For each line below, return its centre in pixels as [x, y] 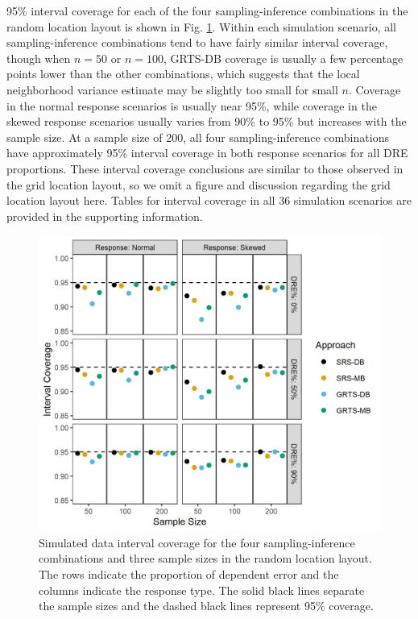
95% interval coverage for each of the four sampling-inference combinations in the [207, 10]
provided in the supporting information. [105, 216]
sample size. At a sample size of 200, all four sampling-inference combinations [198, 137]
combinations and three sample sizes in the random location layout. [205, 558]
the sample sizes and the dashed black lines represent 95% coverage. [206, 606]
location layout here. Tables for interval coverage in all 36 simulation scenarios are [209, 200]
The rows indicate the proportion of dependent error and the [189, 573]
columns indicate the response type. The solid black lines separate [202, 590]
